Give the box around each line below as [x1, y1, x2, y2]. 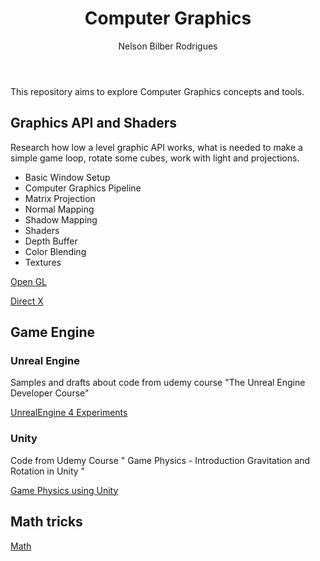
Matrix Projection [24, 192, 96, 204]
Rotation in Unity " [10, 465, 86, 477]
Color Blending [24, 245, 87, 257]
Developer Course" [10, 387, 90, 399]
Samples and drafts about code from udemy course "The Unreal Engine [10, 377, 306, 389]
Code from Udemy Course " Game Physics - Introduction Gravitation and [10, 454, 311, 466]
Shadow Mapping [24, 213, 98, 226]
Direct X [10, 295, 44, 307]
